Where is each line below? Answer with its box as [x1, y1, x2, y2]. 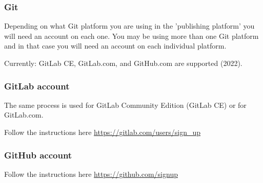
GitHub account [4, 148, 72, 161]
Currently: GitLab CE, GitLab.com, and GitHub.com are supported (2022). [4, 58, 242, 68]
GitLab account [4, 79, 70, 92]
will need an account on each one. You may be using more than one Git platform [4, 30, 259, 41]
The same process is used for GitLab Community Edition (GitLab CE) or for [4, 99, 247, 110]
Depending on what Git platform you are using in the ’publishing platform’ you [4, 20, 255, 31]
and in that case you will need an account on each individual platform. [4, 40, 227, 51]
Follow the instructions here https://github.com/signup [4, 168, 178, 179]
